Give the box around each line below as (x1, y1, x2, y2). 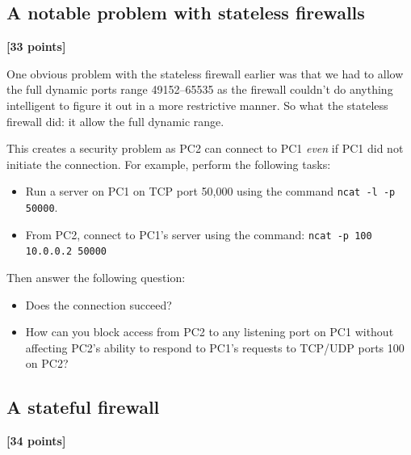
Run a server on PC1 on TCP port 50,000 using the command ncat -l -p (25, 183, 396, 200)
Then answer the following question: (6, 268, 186, 285)
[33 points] (6, 38, 66, 55)
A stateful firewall (6, 394, 160, 419)
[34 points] (6, 432, 66, 449)
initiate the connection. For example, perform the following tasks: (6, 155, 331, 172)
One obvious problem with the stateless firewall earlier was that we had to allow (6, 65, 404, 82)
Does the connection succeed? (25, 296, 172, 313)
